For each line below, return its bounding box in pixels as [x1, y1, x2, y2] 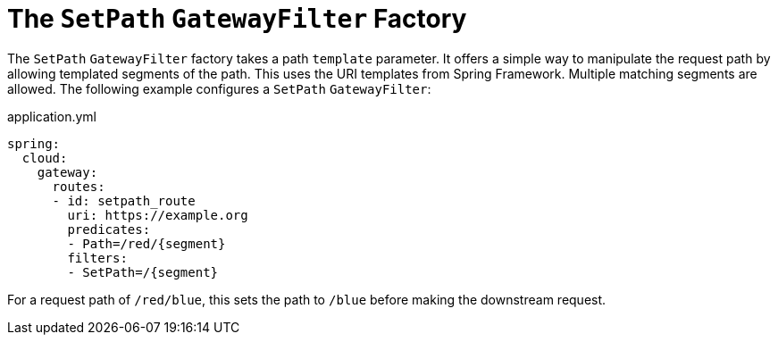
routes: [52, 179, 105, 194]
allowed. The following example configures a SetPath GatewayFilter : [7, 80, 431, 96]
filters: [67, 250, 128, 265]
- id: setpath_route [52, 193, 196, 208]
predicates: [67, 221, 151, 237]
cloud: [21, 150, 68, 165]
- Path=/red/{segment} [67, 236, 226, 251]
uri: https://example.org [67, 207, 248, 222]
